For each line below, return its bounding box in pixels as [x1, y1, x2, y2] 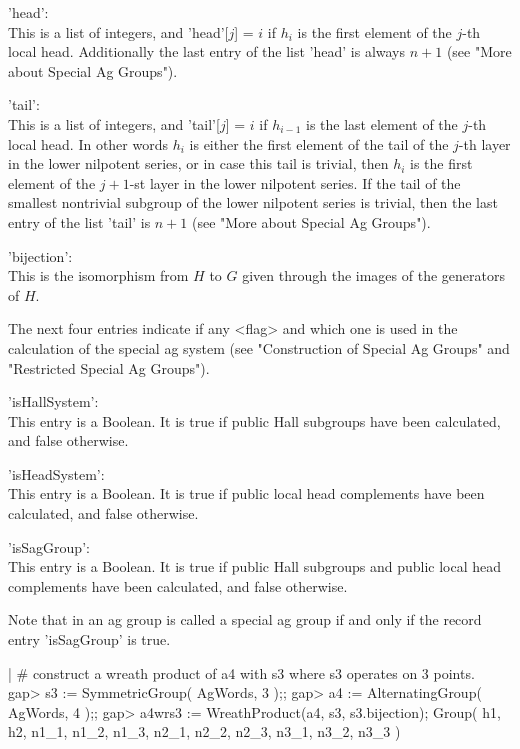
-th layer [458, 133, 511, 154]
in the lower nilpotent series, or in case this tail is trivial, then [8, 153, 389, 174]
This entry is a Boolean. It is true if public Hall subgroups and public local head [8, 556, 502, 577]
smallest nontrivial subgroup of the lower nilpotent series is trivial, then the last [8, 192, 498, 213]
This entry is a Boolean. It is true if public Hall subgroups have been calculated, [8, 410, 501, 431]
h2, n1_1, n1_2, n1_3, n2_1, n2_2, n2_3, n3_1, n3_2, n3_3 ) [8, 721, 401, 742]
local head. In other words [8, 133, 168, 154]
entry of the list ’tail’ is [8, 211, 151, 232]
